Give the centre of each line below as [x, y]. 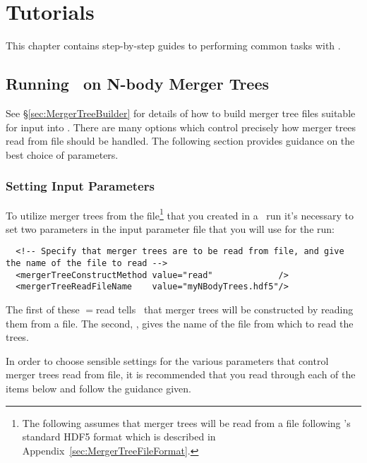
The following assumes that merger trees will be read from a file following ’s [186, 422]
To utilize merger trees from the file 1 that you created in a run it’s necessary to [180, 214]
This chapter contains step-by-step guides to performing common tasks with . [173, 46]
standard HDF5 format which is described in [119, 437]
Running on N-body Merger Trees [138, 84]
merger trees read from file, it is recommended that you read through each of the [181, 374]
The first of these [43, 309]
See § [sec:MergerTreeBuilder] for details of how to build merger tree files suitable [181, 113]
